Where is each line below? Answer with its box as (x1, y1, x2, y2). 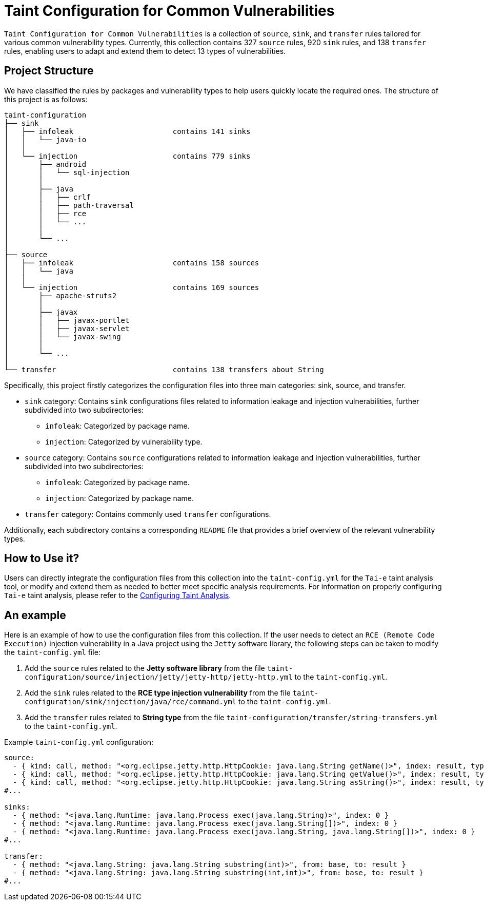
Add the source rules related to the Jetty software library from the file (25, 664, 265, 673)
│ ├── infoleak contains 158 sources (4, 258, 259, 267)
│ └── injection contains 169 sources (4, 283, 259, 292)
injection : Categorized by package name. (45, 493, 194, 503)
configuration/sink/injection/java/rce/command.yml (25, 698, 237, 706)
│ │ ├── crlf (4, 192, 91, 201)
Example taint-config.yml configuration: (4, 738, 153, 747)
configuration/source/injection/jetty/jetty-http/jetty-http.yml (25, 673, 293, 682)
